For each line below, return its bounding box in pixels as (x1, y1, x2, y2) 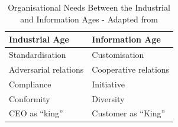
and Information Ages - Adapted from (20, 12, 158, 25)
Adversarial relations (9, 63, 84, 75)
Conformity (9, 92, 50, 105)
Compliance (9, 77, 51, 90)
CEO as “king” (9, 107, 63, 119)
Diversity (92, 92, 125, 105)
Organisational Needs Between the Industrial (8, 1, 170, 13)
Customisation (92, 48, 144, 61)
